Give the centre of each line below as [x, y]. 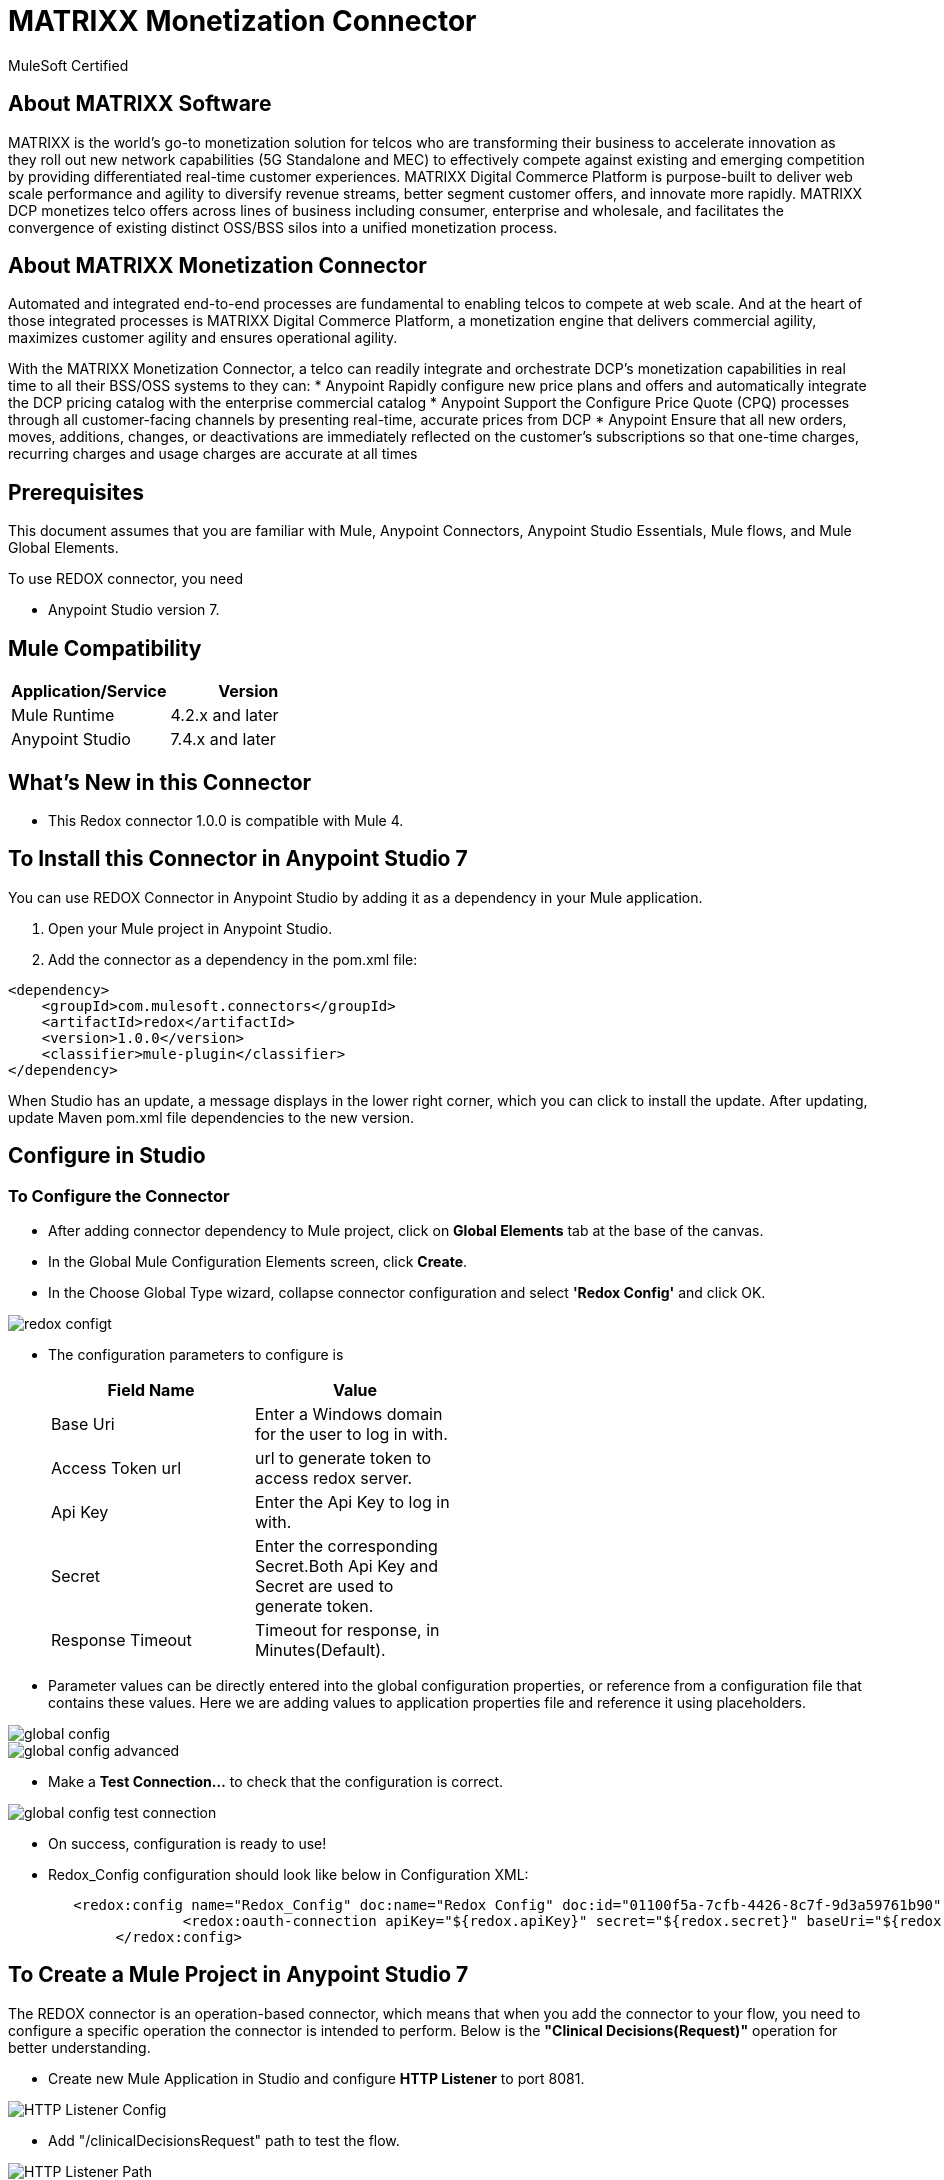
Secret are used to [324, 1586]
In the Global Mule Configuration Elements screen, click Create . [258, 1262]
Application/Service [89, 691]
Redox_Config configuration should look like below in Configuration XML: [288, 1875]
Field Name [151, 1390]
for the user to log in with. [351, 1434]
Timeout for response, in [347, 1630]
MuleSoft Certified [68, 65]
